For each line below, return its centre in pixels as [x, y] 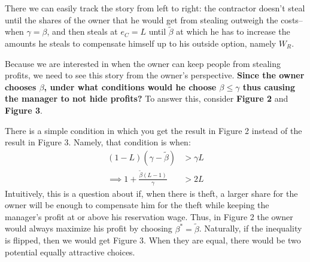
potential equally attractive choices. [70, 252]
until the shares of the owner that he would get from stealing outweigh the [142, 19]
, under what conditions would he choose [130, 86]
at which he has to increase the [233, 31]
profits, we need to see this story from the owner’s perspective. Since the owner [155, 75]
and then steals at [85, 31]
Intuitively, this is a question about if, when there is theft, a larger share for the [151, 193]
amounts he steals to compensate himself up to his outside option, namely [141, 43]
